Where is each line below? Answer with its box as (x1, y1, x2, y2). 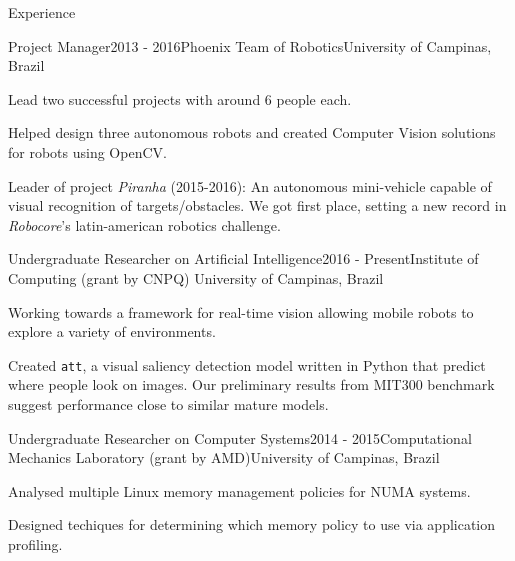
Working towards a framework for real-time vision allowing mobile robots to (8, 301, 474, 322)
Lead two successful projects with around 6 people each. (8, 88, 352, 109)
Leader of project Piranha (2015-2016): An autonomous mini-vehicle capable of (8, 175, 492, 196)
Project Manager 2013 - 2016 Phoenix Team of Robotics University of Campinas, (8, 35, 492, 56)
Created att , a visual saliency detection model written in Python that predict (8, 354, 486, 375)
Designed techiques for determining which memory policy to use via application (8, 514, 496, 535)
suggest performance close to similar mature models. (8, 393, 329, 414)
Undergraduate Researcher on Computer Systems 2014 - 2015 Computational (8, 427, 472, 448)
